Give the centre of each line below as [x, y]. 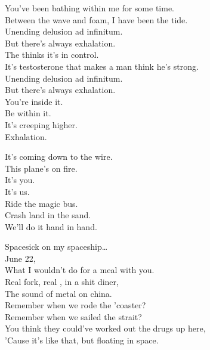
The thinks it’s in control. [52, 55]
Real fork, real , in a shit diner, [62, 282]
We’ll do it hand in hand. [51, 226]
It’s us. [17, 191]
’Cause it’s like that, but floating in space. [82, 340]
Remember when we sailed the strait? [73, 316]
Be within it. [28, 113]
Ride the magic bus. [41, 203]
